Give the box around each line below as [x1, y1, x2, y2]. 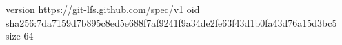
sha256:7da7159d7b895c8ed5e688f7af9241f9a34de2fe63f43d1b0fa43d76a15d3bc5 [6, 15, 337, 29]
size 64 [6, 29, 34, 43]
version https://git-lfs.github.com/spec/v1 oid [6, 2, 200, 16]
